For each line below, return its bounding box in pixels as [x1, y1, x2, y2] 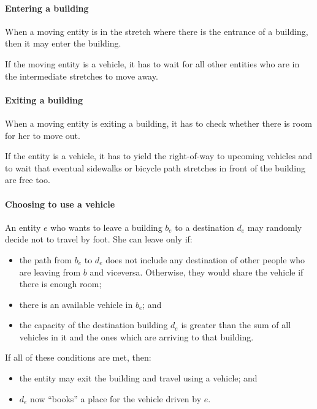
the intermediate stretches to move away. [5, 69, 158, 82]
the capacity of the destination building [19, 318, 168, 331]
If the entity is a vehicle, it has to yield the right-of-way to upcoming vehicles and [5, 149, 313, 162]
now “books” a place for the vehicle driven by [30, 392, 202, 405]
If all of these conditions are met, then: [5, 351, 151, 364]
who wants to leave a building [50, 220, 162, 233]
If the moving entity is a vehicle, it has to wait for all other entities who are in [5, 57, 300, 70]
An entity [5, 220, 41, 233]
